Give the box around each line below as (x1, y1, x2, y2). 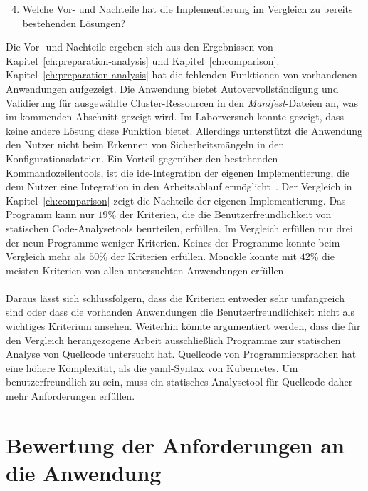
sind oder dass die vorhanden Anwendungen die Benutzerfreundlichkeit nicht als (6, 304, 354, 319)
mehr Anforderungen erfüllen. (6, 388, 135, 403)
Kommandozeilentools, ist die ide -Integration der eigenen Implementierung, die (6, 165, 349, 180)
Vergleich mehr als (6, 249, 86, 264)
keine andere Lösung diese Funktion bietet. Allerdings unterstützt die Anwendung (6, 123, 362, 138)
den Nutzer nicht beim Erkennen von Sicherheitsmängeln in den (6, 137, 285, 152)
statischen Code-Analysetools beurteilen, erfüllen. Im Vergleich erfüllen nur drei (6, 220, 353, 235)
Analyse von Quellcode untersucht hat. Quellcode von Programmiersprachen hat (6, 346, 357, 361)
